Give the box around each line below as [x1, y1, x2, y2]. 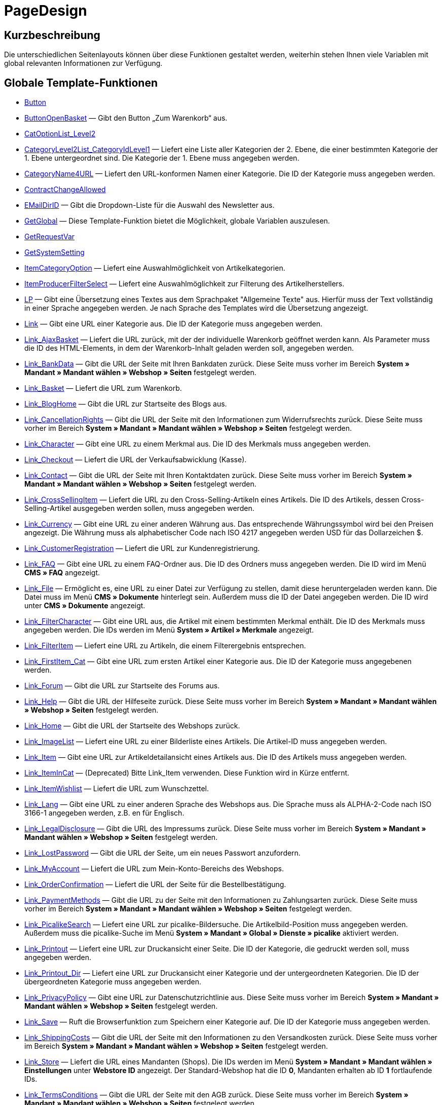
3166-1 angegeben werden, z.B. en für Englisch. [24, 808, 184, 818]
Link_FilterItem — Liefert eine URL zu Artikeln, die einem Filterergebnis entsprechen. [24, 641, 306, 650]
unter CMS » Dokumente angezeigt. [24, 601, 145, 610]
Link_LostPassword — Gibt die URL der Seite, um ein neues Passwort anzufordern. [24, 849, 301, 858]
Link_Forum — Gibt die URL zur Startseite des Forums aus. [24, 681, 220, 690]
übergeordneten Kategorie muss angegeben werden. [24, 977, 202, 986]
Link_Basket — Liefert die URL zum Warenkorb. [24, 384, 182, 393]
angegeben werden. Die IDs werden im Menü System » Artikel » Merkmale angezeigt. [24, 625, 314, 635]
